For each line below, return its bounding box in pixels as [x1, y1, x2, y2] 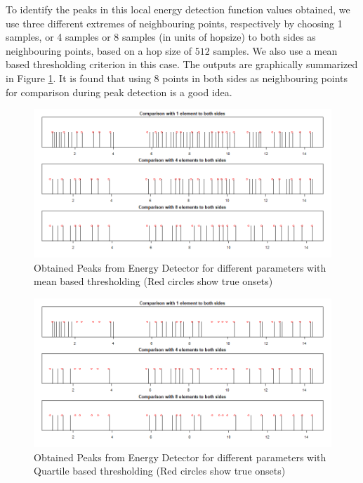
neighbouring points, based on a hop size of [6, 43, 192, 58]
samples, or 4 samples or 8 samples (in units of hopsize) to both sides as [6, 29, 316, 44]
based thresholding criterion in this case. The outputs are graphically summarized [6, 57, 358, 72]
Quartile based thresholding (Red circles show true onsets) [34, 463, 286, 478]
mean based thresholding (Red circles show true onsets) [34, 274, 273, 289]
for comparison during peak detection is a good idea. [6, 84, 232, 99]
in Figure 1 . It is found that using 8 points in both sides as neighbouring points [6, 70, 348, 85]
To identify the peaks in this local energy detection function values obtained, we [6, 2, 350, 16]
